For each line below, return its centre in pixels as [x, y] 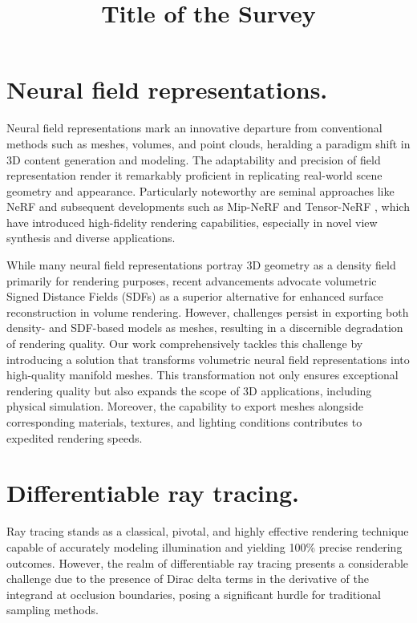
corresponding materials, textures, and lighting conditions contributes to [184, 422]
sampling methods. [53, 610]
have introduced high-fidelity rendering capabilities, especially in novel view [192, 222]
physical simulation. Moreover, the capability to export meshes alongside [185, 406]
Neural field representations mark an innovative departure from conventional [194, 128]
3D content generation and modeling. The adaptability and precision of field [194, 159]
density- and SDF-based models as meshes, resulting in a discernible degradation [205, 328]
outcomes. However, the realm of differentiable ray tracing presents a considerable [208, 562]
